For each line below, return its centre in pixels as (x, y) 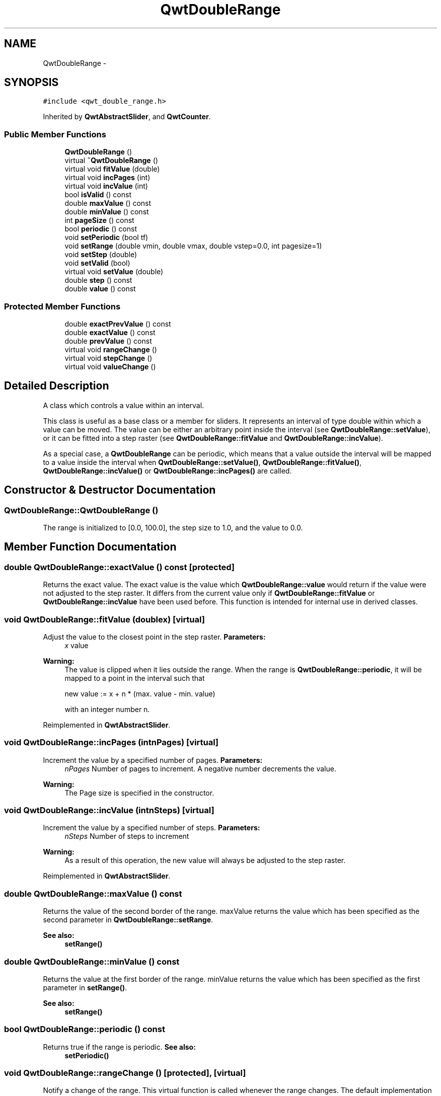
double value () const (100, 289)
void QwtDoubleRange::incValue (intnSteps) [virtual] (109, 810)
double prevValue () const (108, 341)
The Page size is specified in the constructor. (139, 793)
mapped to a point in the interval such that (135, 678)
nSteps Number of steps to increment (127, 836)
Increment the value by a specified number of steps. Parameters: (152, 828)
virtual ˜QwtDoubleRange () (111, 161)
